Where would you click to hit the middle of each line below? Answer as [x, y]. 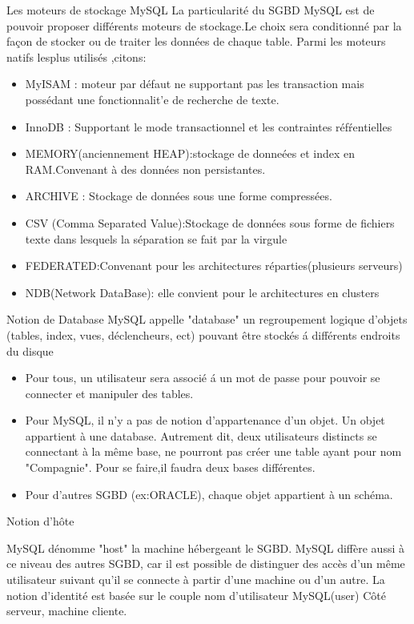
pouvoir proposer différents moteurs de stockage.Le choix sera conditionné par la [204, 25]
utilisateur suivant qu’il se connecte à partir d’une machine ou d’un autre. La [196, 580]
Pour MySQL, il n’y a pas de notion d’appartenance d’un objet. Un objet [205, 420]
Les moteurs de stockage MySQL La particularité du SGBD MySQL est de [191, 10]
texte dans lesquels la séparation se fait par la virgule [156, 238]
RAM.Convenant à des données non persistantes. [145, 169]
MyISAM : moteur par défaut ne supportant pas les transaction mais [195, 84]
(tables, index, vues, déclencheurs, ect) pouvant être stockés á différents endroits [203, 334]
